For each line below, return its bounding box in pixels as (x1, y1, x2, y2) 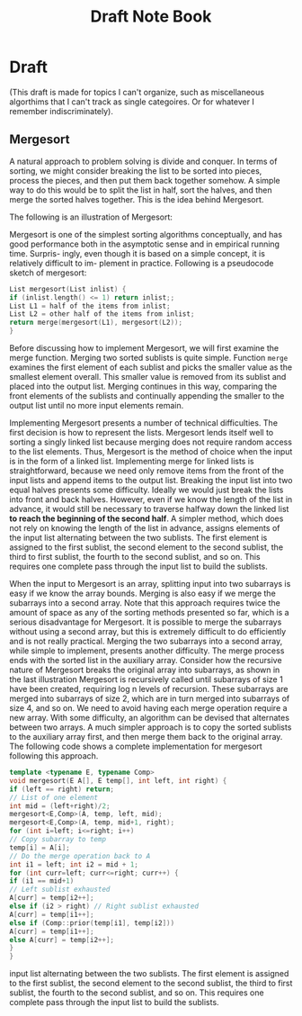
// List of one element (9, 793, 99, 802)
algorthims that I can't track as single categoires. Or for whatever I (9, 96, 254, 107)
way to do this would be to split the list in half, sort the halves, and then (9, 184, 272, 195)
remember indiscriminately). (9, 105, 114, 116)
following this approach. (9, 751, 99, 761)
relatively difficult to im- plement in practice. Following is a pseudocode (9, 257, 274, 268)
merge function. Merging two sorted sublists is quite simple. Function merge (9, 353, 289, 363)
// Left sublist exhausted (9, 885, 111, 895)
